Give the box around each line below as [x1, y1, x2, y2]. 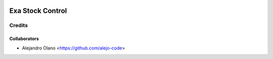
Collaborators [9, 35, 39, 42]
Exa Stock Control [9, 6, 67, 15]
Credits [9, 22, 28, 29]
